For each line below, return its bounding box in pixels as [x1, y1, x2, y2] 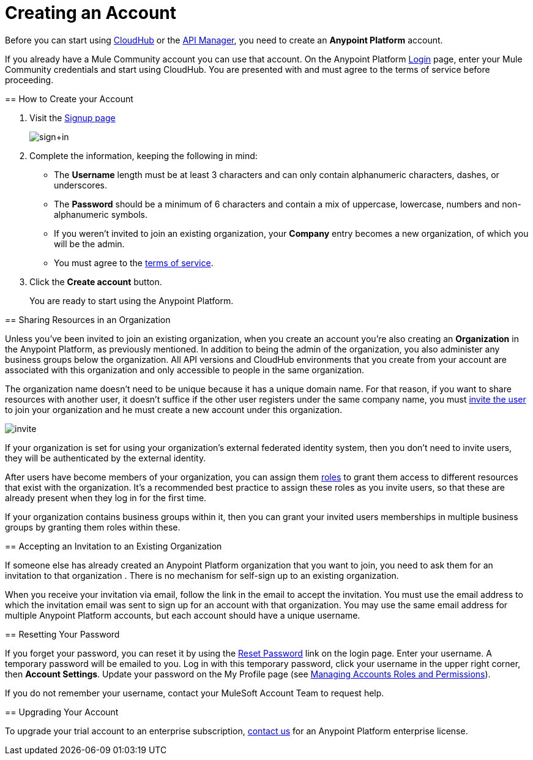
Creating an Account [5, 2, 177, 23]
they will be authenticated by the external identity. [5, 452, 206, 463]
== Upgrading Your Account [5, 706, 119, 717]
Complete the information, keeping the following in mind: [29, 150, 258, 161]
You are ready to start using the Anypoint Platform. [29, 295, 234, 306]
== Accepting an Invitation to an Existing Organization [5, 540, 222, 551]
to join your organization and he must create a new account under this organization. [5, 404, 343, 415]
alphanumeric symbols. [54, 209, 147, 220]
